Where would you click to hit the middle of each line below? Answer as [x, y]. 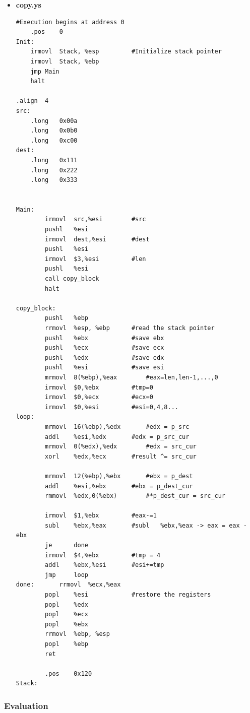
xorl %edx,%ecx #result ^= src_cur [121, 456]
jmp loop [67, 575]
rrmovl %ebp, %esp [77, 634]
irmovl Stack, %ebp [65, 61]
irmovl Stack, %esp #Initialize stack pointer [126, 52]
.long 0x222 [54, 170]
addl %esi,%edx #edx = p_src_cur [117, 437]
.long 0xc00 [54, 140]
